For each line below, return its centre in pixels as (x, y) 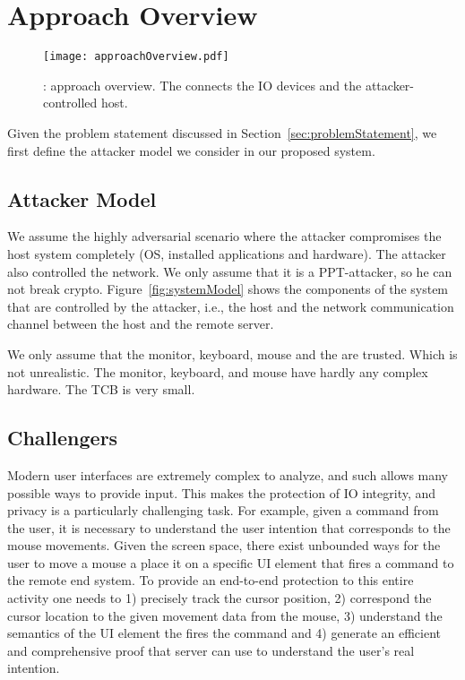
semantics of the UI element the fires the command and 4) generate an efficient (224, 633)
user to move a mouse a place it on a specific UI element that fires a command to (231, 562)
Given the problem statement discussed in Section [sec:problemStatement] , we (222, 132)
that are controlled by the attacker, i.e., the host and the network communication (231, 306)
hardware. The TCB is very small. (101, 389)
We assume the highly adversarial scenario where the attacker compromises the (224, 236)
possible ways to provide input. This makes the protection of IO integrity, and (222, 492)
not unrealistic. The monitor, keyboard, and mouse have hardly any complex (218, 371)
